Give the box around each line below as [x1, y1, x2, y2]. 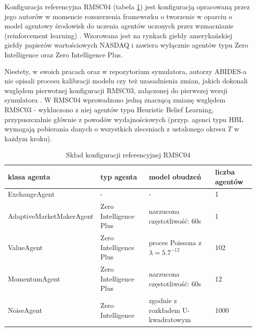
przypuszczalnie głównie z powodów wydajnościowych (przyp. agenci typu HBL [4, 114, 243, 124]
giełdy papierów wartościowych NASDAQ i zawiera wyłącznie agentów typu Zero [4, 40, 248, 50]
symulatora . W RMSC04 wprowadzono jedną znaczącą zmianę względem [4, 95, 226, 105]
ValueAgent [8, 242, 43, 252]
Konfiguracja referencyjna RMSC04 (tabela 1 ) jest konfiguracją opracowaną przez [4, 1, 250, 11]
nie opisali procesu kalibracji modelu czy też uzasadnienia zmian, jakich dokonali [4, 76, 248, 86]
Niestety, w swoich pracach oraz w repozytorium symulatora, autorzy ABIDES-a [4, 66, 247, 76]
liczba [215, 166, 235, 177]
